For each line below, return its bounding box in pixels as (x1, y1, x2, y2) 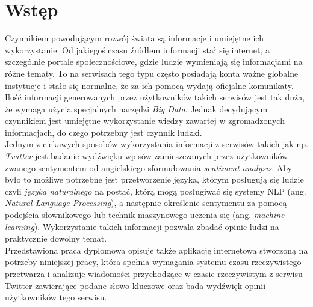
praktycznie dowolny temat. (5, 232, 107, 245)
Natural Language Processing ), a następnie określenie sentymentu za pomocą (5, 196, 287, 209)
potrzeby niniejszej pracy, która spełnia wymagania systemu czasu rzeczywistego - (5, 255, 307, 268)
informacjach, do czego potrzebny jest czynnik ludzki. (5, 126, 202, 138)
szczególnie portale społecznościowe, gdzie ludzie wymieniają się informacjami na (5, 55, 303, 68)
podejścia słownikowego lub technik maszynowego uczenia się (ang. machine (5, 208, 285, 221)
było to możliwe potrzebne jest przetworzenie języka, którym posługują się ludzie (5, 173, 304, 186)
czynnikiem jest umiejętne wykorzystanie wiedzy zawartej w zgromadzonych (5, 114, 285, 127)
